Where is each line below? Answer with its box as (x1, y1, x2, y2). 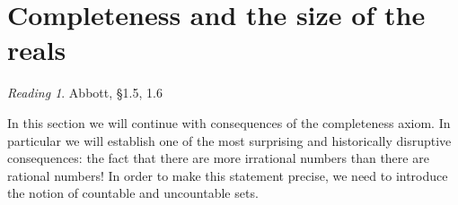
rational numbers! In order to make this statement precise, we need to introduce (7, 166, 448, 184)
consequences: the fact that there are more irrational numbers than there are (7, 149, 429, 167)
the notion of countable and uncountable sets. (7, 184, 259, 202)
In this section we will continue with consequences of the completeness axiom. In (7, 113, 451, 132)
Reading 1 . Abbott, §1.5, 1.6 (7, 83, 163, 102)
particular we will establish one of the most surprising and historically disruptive (7, 131, 452, 149)
